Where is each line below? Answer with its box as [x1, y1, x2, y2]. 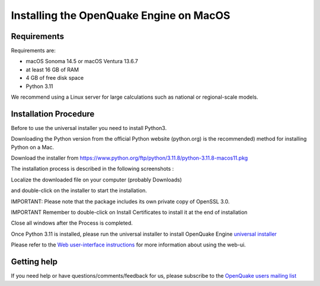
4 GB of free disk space [25, 74, 84, 82]
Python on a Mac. [11, 144, 55, 151]
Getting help [11, 257, 57, 267]
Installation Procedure [11, 109, 95, 119]
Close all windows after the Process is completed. [11, 219, 133, 227]
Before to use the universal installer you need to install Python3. [11, 124, 167, 131]
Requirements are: [11, 47, 56, 54]
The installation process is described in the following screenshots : [11, 165, 174, 173]
